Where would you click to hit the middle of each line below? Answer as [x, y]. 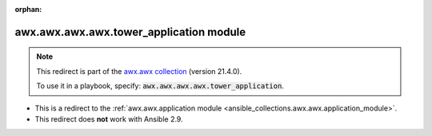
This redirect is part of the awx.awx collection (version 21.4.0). [139, 71]
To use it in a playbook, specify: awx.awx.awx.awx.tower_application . [160, 86]
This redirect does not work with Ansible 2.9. [109, 119]
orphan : [28, 9]
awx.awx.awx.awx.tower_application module [130, 32]
